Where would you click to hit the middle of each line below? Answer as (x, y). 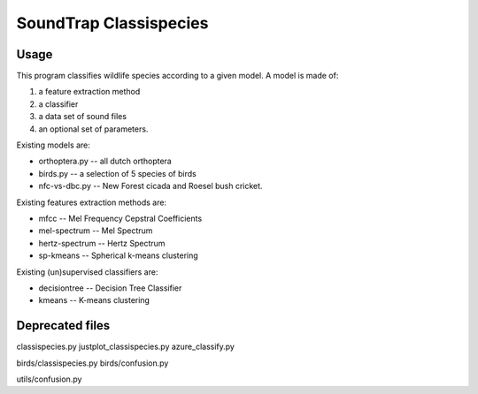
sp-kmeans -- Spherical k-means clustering (118, 255)
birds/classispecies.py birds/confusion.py (93, 363)
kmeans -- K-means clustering (94, 300)
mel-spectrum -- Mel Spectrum (96, 231)
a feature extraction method (89, 92)
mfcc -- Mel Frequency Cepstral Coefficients (120, 218)
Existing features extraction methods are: (92, 202)
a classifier (58, 104)
